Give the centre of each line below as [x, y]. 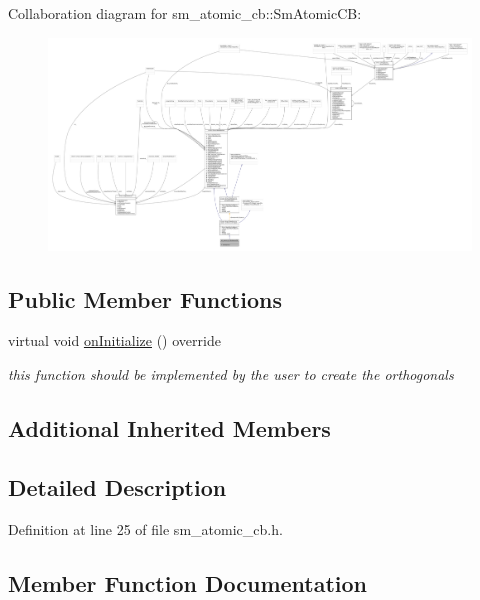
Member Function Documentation [188, 582]
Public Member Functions [145, 298]
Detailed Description [117, 486]
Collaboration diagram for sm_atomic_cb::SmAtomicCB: [185, 13]
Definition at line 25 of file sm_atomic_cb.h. [145, 528]
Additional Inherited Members [169, 428]
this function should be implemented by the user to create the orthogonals [231, 374]
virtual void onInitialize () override [114, 340]
